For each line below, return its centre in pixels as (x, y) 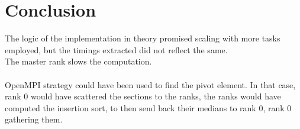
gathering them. (34, 119)
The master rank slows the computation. (78, 61)
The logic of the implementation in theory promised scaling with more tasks (143, 38)
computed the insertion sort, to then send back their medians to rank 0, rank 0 (148, 107)
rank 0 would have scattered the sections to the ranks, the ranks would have (143, 96)
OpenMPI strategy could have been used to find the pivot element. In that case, (150, 84)
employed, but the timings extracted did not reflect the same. (116, 49)
